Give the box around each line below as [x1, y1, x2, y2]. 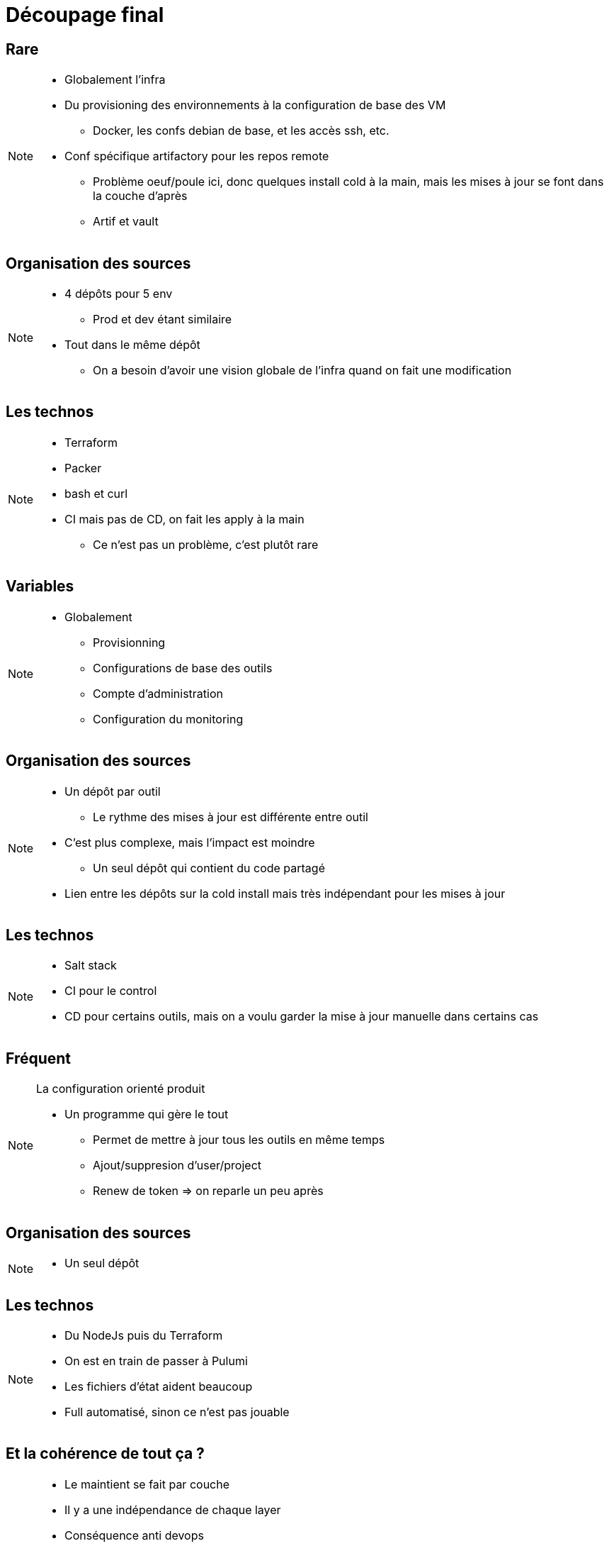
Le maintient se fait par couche [64, 1477, 230, 1491]
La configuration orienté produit [36, 1081, 205, 1096]
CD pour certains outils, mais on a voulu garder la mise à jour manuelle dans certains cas [64, 1009, 539, 1024]
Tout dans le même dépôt [64, 338, 200, 352]
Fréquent [6, 1049, 72, 1067]
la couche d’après [93, 189, 188, 204]
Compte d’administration [93, 686, 223, 701]
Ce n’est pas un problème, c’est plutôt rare [93, 537, 319, 552]
